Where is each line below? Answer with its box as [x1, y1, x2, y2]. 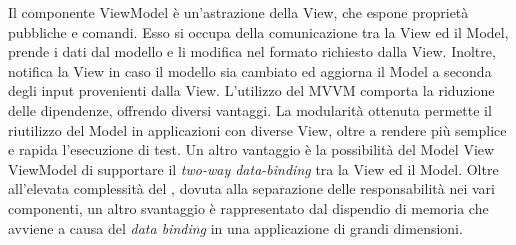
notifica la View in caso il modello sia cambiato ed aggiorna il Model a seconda [8, 60, 492, 81]
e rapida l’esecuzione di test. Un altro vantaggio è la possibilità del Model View [8, 139, 495, 160]
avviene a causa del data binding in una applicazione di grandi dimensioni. [8, 217, 463, 238]
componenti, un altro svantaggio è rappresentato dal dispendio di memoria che [8, 197, 489, 218]
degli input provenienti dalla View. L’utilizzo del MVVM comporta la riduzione [8, 80, 495, 101]
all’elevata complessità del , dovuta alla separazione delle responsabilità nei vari [8, 178, 495, 199]
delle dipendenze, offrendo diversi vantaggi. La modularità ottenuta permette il [8, 99, 492, 120]
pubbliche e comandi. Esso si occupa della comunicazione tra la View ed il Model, [8, 21, 509, 42]
